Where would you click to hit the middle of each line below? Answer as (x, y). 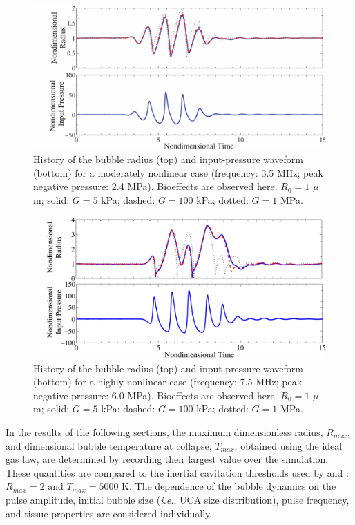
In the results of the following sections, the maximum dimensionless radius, (164, 432)
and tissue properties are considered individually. (109, 513)
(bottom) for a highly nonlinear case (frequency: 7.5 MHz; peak (168, 382)
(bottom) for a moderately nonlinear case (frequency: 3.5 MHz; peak (178, 172)
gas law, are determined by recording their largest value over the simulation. (167, 459)
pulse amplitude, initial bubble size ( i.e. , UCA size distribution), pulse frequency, (177, 499)
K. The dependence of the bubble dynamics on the (229, 486)
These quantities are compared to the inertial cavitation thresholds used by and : (177, 472)
